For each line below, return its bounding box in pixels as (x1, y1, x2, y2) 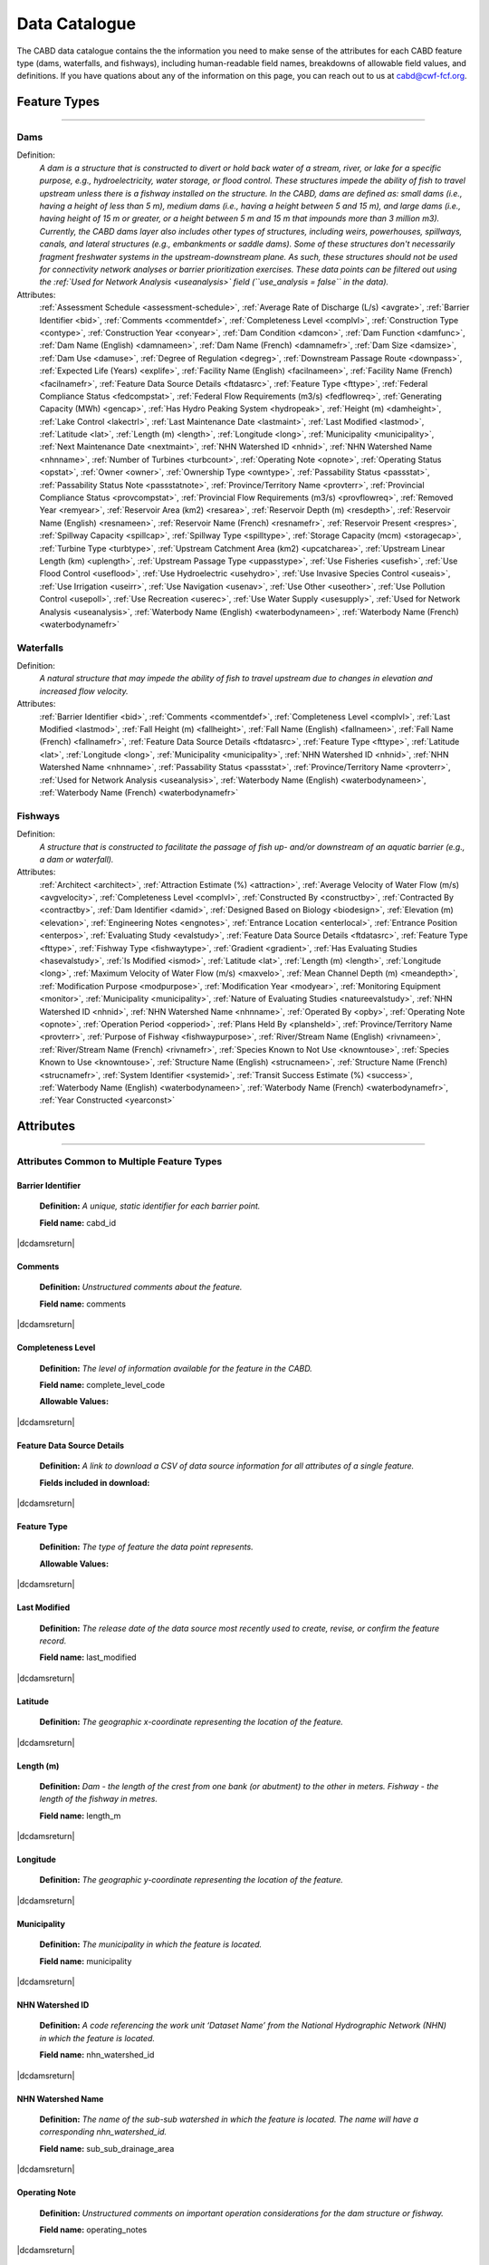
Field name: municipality (39, 1955, 132, 1966)
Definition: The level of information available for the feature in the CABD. (39, 1363, 312, 1373)
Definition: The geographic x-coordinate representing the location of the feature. (39, 1717, 344, 1728)
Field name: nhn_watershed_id (39, 2049, 155, 2060)
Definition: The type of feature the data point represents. (39, 1541, 254, 1553)
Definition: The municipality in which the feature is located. (39, 1939, 263, 1950)
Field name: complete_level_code (39, 1380, 166, 1391)
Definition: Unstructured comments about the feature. (39, 1282, 243, 1293)
